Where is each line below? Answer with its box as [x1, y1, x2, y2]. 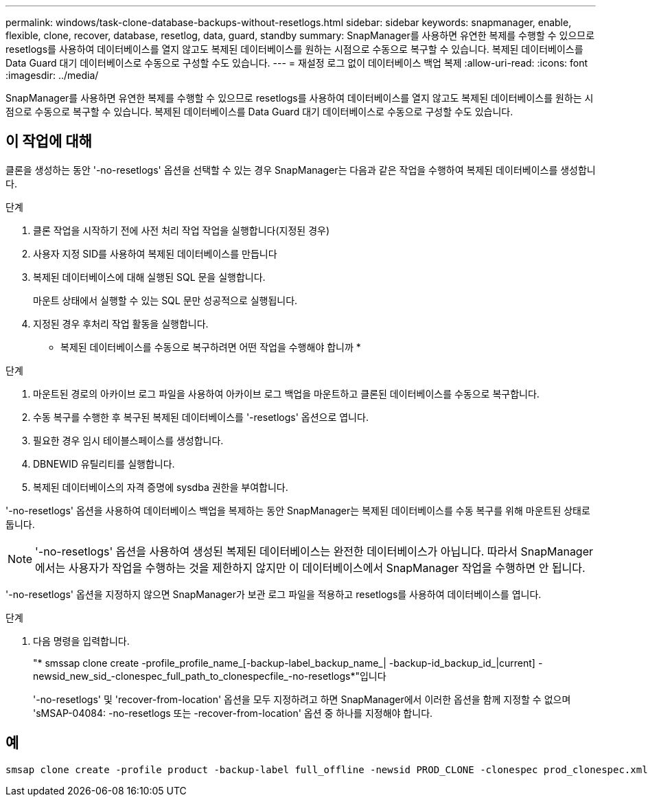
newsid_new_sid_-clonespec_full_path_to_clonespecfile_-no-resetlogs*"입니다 [33, 669, 386, 682]
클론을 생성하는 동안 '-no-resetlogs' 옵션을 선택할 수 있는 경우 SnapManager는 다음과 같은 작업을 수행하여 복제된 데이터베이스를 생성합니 [5, 163, 596, 176]
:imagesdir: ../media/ [5, 69, 99, 81]
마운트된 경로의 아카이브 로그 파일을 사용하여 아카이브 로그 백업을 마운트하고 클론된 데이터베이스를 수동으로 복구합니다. [33, 387, 540, 400]
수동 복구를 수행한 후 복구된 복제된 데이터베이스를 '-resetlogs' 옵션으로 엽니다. [33, 411, 369, 423]
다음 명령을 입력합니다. [33, 634, 130, 647]
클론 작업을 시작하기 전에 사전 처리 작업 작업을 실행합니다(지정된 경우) [33, 224, 330, 236]
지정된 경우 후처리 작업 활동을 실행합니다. [33, 317, 209, 330]
